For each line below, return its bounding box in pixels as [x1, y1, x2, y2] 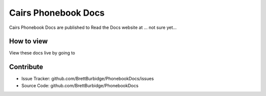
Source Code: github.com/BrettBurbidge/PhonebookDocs [21, 82, 139, 88]
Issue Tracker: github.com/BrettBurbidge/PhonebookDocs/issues [21, 76, 154, 82]
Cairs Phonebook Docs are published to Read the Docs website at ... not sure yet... [9, 24, 177, 30]
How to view [9, 37, 48, 46]
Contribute [9, 63, 43, 71]
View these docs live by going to [9, 50, 75, 56]
